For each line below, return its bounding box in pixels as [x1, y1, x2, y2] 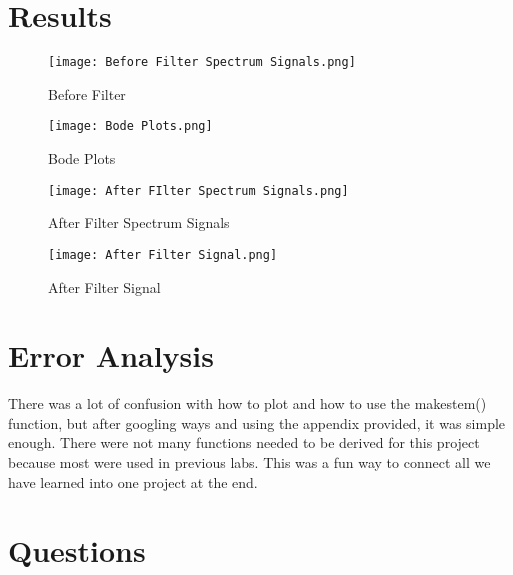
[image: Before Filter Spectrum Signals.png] [48, 55, 356, 70]
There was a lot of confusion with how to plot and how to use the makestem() [8, 393, 487, 414]
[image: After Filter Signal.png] [48, 247, 278, 262]
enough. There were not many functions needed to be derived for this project [8, 432, 480, 453]
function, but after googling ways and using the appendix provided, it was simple [8, 412, 506, 433]
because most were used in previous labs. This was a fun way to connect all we [8, 452, 491, 473]
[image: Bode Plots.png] [48, 119, 213, 134]
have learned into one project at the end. [8, 471, 258, 492]
